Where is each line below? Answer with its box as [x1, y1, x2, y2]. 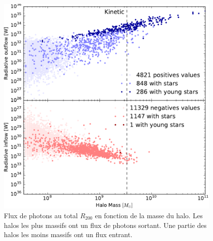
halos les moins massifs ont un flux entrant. [4, 229, 133, 240]
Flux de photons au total [4, 210, 78, 220]
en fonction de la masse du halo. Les [95, 210, 203, 220]
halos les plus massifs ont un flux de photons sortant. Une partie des [4, 220, 207, 230]
